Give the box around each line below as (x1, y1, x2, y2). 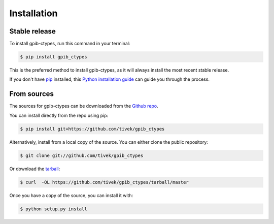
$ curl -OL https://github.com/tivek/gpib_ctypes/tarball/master (20, 179, 189, 185)
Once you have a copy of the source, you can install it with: (9, 192, 133, 198)
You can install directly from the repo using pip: (9, 112, 109, 118)
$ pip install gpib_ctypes (20, 54, 87, 60)
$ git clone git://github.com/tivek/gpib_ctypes (20, 152, 144, 158)
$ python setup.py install (20, 206, 87, 212)
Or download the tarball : (9, 166, 60, 172)
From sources (9, 89, 54, 99)
